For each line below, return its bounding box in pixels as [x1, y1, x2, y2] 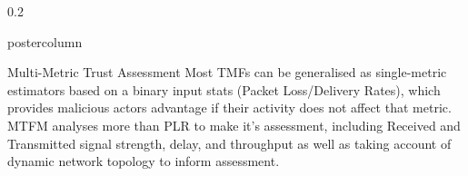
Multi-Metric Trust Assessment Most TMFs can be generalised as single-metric [7, 63, 447, 82]
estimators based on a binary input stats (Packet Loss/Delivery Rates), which [7, 80, 441, 99]
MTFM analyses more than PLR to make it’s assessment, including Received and [7, 115, 461, 134]
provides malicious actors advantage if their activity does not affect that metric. [7, 98, 452, 117]
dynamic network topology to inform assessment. [7, 152, 280, 171]
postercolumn [7, 32, 83, 51]
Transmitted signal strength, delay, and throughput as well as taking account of [7, 133, 452, 152]
